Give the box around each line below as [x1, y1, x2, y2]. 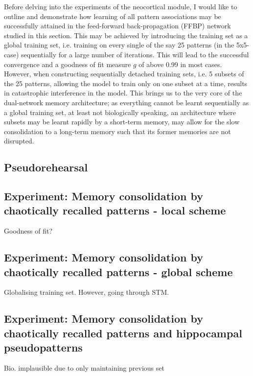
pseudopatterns [4, 340, 83, 355]
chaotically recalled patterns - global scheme [4, 264, 233, 279]
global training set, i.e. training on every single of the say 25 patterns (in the [4, 40, 234, 50]
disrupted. [4, 136, 34, 146]
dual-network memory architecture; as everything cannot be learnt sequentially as [4, 97, 249, 107]
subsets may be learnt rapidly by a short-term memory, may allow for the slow [4, 117, 240, 127]
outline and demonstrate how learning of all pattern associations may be [4, 11, 221, 21]
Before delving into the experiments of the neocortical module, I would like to [4, 1, 237, 11]
